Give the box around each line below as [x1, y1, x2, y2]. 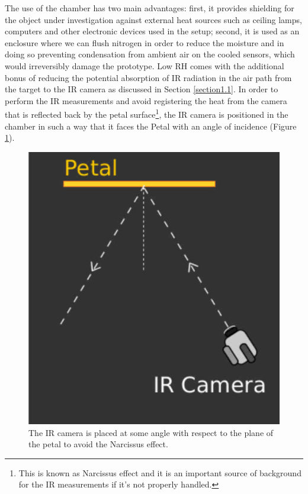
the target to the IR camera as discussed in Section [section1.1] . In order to [5, 83, 278, 95]
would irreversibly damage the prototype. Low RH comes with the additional [5, 59, 284, 72]
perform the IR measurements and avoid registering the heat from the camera [5, 94, 287, 106]
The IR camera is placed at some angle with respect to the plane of [28, 426, 274, 438]
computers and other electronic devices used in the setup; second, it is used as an [5, 25, 300, 37]
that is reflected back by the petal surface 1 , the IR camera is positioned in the [5, 106, 288, 120]
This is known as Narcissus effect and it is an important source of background [18, 466, 301, 479]
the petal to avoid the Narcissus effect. [28, 438, 168, 450]
